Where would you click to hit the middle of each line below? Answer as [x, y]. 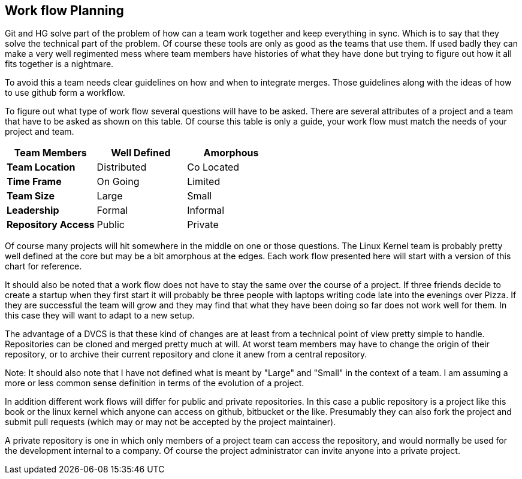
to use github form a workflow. [65, 93]
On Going [118, 182]
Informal [206, 210]
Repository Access [51, 225]
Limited [204, 182]
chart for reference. [43, 266]
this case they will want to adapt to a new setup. [100, 316]
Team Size [31, 196]
